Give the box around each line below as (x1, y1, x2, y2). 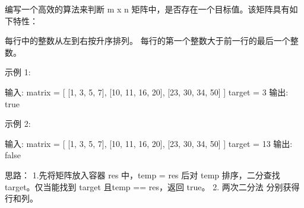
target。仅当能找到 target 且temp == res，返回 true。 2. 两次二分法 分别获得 (5, 180, 300, 193)
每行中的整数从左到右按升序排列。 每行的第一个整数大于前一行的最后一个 (5, 34, 290, 47)
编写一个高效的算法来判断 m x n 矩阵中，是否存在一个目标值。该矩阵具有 (5, 3, 290, 15)
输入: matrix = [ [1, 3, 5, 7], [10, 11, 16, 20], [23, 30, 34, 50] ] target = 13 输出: (5, 137, 293, 149)
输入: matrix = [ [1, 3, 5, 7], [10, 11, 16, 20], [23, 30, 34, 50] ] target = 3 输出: (5, 85, 289, 98)
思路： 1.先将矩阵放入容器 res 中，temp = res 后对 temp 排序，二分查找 (5, 168, 280, 181)
